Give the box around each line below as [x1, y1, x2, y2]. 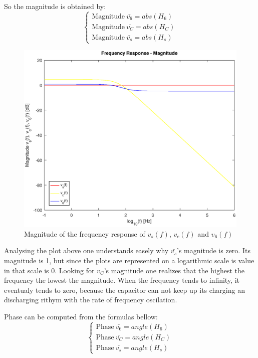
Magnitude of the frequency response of [24, 228, 145, 239]
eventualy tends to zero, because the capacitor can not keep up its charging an [4, 284, 245, 295]
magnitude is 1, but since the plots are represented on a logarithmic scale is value [4, 255, 254, 265]
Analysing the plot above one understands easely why [4, 245, 169, 256]
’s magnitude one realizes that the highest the [104, 265, 244, 275]
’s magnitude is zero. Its [177, 245, 250, 256]
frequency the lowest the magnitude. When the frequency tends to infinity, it [4, 275, 240, 285]
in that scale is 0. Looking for [4, 265, 95, 275]
